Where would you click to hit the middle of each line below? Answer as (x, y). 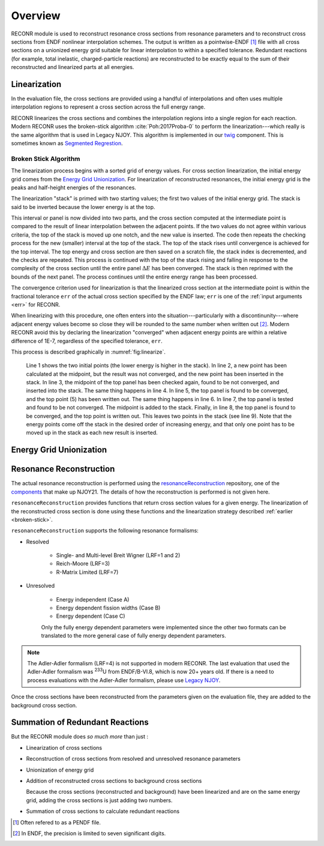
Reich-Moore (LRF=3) (83, 564)
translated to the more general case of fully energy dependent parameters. (133, 636)
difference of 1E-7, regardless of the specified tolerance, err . (87, 341)
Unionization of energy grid (60, 770)
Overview (36, 16)
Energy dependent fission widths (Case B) (108, 608)
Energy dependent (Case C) (91, 616)
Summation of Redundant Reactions (80, 723)
